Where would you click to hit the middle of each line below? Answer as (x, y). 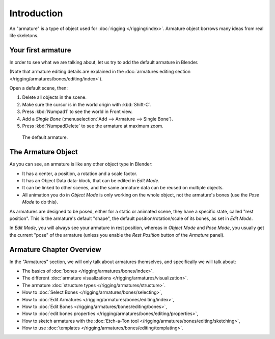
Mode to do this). (40, 202)
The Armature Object (44, 152)
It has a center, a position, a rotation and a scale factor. (80, 174)
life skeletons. (24, 35)
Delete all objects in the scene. (54, 97)
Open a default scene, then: (39, 88)
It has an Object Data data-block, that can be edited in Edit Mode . (91, 181)
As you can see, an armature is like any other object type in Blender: (81, 164)
